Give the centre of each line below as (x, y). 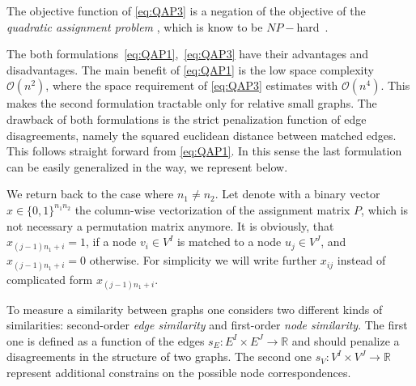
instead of (361, 260)
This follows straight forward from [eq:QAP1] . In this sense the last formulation (204, 151)
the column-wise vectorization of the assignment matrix (212, 209)
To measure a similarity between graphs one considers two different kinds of (195, 309)
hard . (312, 26)
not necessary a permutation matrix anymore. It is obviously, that (170, 225)
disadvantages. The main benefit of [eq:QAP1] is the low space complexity (190, 69)
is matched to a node (229, 242)
